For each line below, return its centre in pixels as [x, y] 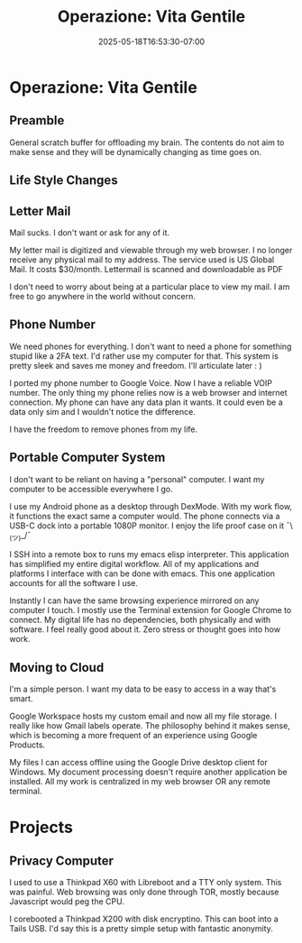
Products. [27, 745]
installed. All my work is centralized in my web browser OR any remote [140, 782]
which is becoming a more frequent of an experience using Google [133, 736]
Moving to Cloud [57, 668]
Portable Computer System [87, 458]
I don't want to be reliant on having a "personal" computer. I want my [137, 479]
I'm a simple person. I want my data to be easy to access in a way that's [143, 689]
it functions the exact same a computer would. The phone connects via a [145, 516]
